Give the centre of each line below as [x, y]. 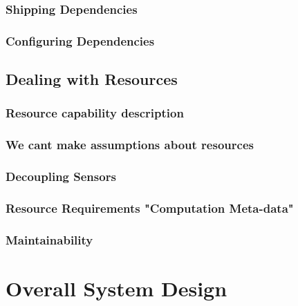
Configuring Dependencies [80, 40]
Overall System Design [117, 288]
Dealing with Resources [92, 79]
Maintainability [49, 239]
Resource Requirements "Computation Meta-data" [150, 208]
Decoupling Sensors [61, 176]
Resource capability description [95, 113]
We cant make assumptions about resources [130, 145]
